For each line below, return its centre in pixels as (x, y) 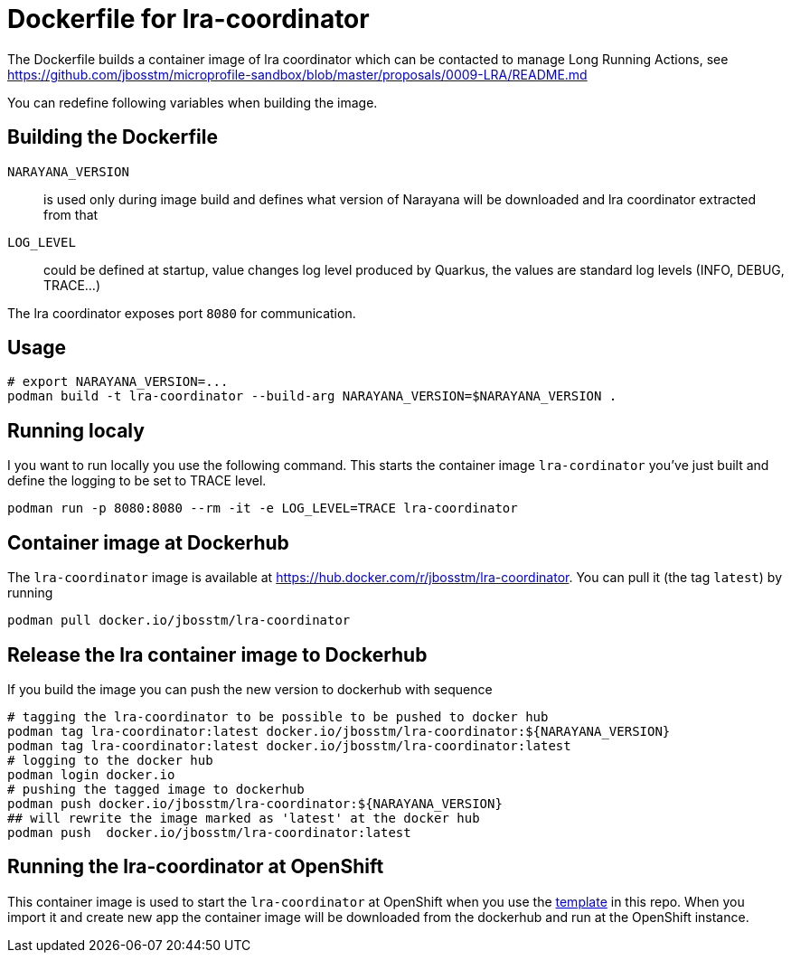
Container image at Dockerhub (148, 542)
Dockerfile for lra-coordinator (188, 19)
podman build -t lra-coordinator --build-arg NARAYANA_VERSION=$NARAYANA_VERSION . (312, 396)
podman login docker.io (91, 774)
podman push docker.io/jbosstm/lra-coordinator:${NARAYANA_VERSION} (255, 803)
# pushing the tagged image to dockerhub (156, 789)
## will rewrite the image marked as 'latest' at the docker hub (244, 818)
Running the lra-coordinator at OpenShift (196, 867)
